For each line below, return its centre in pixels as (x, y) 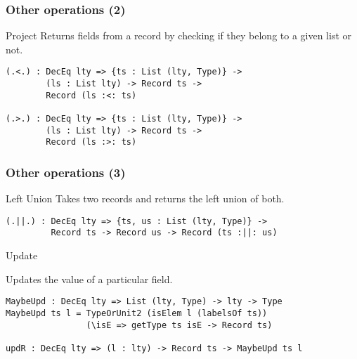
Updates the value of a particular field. (89, 279)
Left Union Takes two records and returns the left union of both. (145, 198)
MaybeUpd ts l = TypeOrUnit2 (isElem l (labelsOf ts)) (137, 313)
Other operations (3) (66, 172)
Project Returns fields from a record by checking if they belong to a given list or (179, 35)
